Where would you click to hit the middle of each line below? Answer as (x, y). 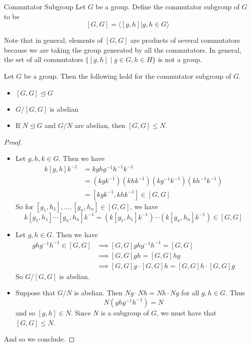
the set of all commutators (44, 59)
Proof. (13, 142)
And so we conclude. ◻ (39, 339)
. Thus (235, 293)
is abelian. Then (98, 293)
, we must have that (186, 312)
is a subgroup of (125, 312)
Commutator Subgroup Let (45, 6)
